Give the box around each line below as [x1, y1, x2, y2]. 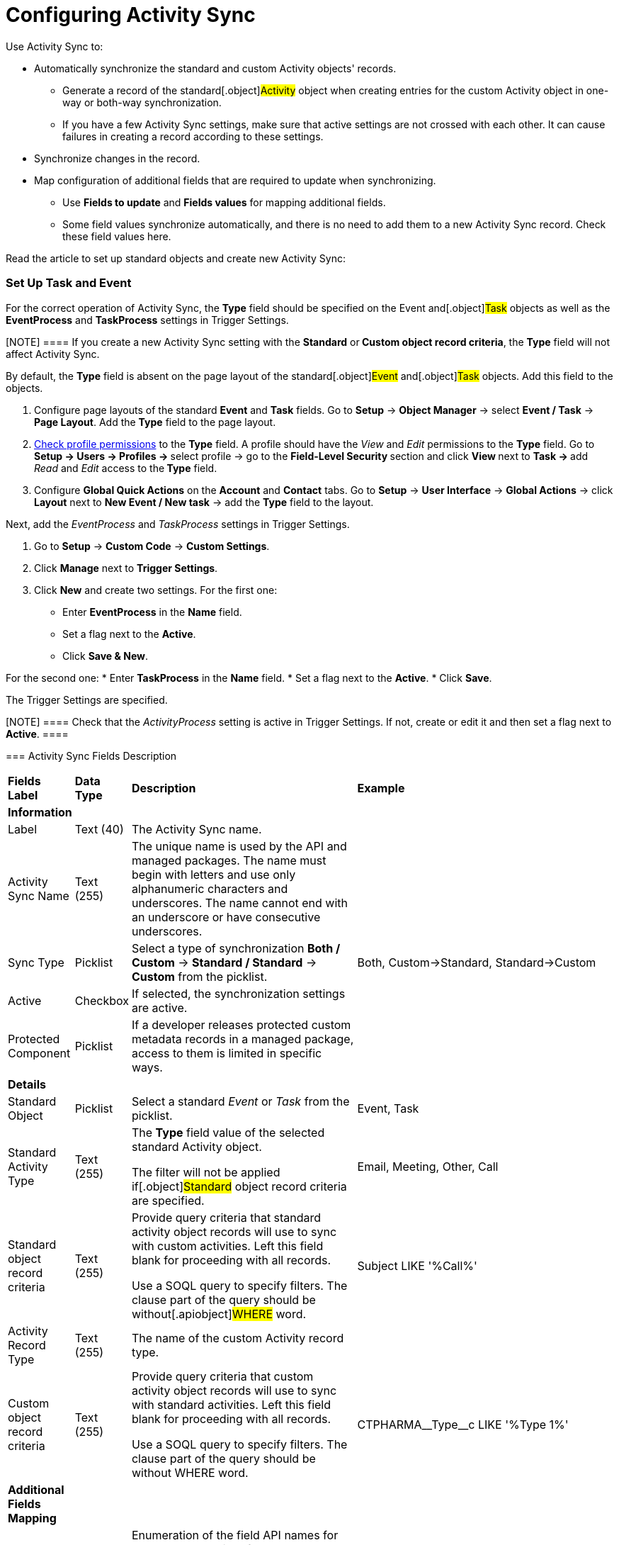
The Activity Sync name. [131, 821, 262, 836]
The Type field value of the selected [131, 1125, 325, 1140]
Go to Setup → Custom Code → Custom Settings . [34, 539, 270, 552]
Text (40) [74, 821, 124, 836]
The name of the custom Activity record [131, 1330, 344, 1345]
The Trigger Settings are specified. [6, 693, 168, 706]
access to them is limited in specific [131, 1045, 322, 1060]
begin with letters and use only [131, 867, 296, 882]
